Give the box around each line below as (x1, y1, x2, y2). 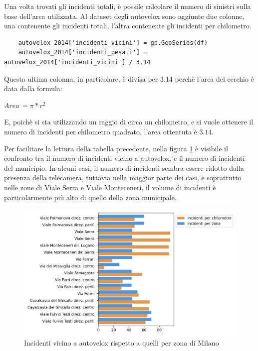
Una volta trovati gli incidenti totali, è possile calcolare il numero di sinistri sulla (4, 1, 251, 11)
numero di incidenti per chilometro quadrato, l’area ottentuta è (4, 126, 197, 136)
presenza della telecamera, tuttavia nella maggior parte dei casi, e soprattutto (4, 172, 242, 183)
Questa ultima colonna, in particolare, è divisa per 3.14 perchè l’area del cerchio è (4, 73, 254, 84)
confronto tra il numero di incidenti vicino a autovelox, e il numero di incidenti (4, 153, 245, 163)
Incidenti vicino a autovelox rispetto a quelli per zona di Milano (24, 338, 219, 348)
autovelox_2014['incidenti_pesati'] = (18, 49, 147, 56)
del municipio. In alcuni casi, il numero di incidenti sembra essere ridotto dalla (4, 162, 244, 173)
